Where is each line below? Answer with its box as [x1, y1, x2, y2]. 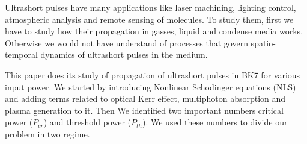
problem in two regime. [5, 127, 90, 140]
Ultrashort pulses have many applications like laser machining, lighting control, [5, 1, 296, 13]
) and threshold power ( [43, 116, 131, 128]
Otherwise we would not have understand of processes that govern [5, 36, 248, 49]
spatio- [251, 36, 276, 49]
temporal [5, 48, 38, 61]
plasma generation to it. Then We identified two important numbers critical [5, 104, 284, 116]
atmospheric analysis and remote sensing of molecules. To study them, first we [5, 13, 294, 25]
